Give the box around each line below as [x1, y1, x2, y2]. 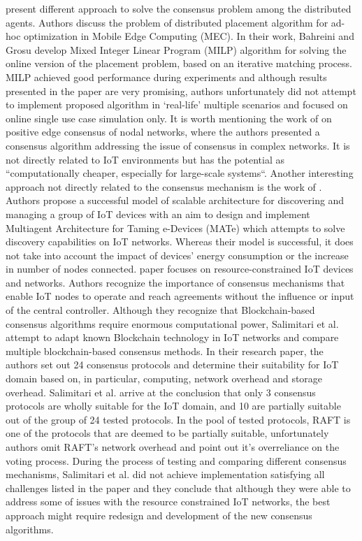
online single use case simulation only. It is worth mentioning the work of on [6, 110, 332, 125]
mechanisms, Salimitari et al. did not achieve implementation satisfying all [6, 467, 325, 482]
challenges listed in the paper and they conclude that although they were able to [6, 480, 351, 495]
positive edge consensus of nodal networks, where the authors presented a [6, 124, 320, 139]
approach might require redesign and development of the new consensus [6, 507, 312, 522]
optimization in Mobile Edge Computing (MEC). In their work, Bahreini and [24, 29, 354, 43]
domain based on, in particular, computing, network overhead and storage [6, 371, 323, 386]
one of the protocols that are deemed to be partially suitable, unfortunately [6, 426, 329, 440]
